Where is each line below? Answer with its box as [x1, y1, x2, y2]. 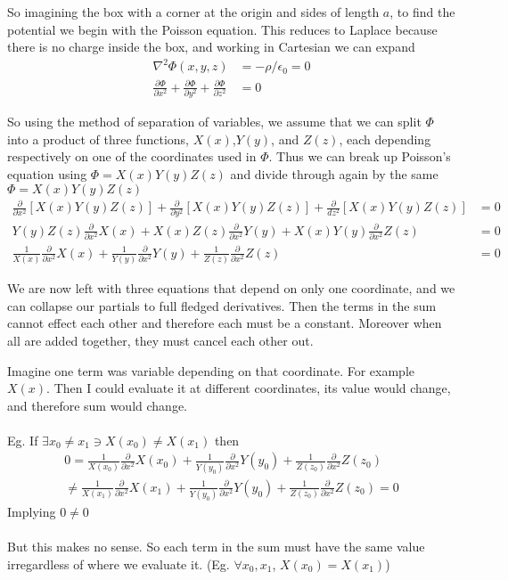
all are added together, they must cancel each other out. [7, 331, 314, 349]
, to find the [389, 3, 455, 20]
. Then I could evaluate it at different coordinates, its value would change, [46, 379, 451, 397]
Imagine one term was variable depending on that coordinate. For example [7, 361, 414, 380]
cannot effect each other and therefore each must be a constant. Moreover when [7, 314, 442, 332]
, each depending [339, 129, 431, 148]
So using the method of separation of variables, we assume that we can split [7, 112, 422, 131]
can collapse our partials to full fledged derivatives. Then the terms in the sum [7, 296, 437, 315]
